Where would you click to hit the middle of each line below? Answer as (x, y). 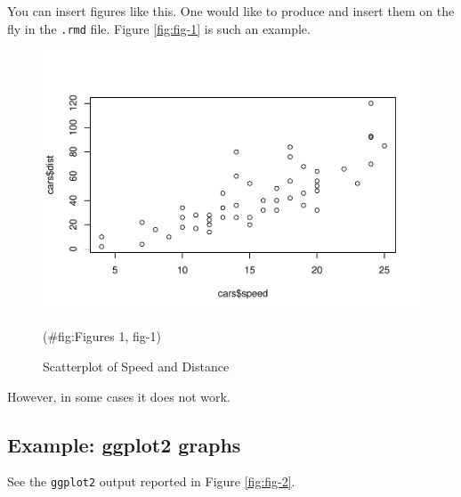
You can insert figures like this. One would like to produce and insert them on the (231, 11)
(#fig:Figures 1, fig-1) (102, 336)
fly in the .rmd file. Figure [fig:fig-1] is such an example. (159, 28)
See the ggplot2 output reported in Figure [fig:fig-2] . (151, 481)
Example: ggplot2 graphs (124, 444)
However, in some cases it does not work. (119, 396)
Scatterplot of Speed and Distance (136, 366)
